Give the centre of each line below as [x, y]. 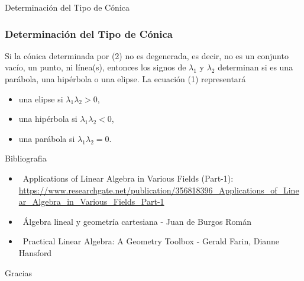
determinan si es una [256, 67]
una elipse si [41, 98]
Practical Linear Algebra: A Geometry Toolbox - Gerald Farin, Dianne [151, 241]
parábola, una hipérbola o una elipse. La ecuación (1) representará [125, 79]
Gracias [19, 272]
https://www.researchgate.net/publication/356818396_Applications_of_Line [159, 190]
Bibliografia [26, 158]
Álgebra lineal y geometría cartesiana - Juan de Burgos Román [137, 221]
